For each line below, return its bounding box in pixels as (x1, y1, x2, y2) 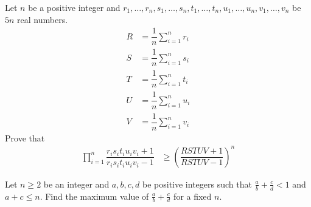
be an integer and (43, 177, 110, 190)
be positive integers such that (142, 177, 252, 190)
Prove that (5, 131, 45, 144)
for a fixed (173, 189, 212, 202)
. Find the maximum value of (40, 189, 149, 202)
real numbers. (17, 13, 68, 25)
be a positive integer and (28, 1, 121, 13)
